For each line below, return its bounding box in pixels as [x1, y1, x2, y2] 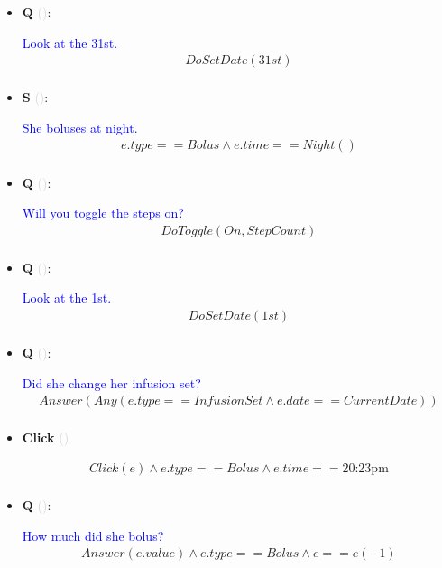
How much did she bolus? [22, 526, 164, 545]
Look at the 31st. [22, 33, 118, 51]
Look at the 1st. [22, 288, 112, 307]
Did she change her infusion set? [22, 373, 201, 392]
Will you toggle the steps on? [22, 203, 184, 222]
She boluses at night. [22, 117, 138, 136]
